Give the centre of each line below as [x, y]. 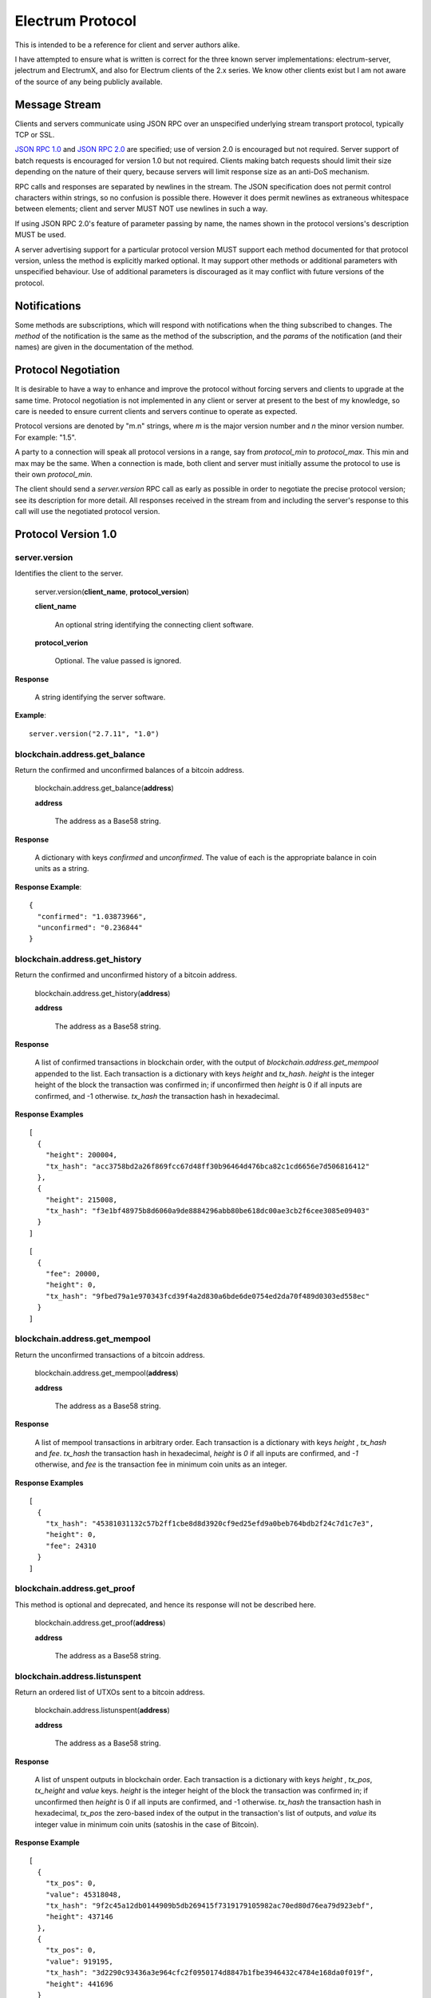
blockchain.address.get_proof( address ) [100, 1623]
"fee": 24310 [71, 1546]
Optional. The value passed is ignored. [118, 661]
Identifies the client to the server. [69, 573]
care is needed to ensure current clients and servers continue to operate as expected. [156, 412]
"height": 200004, [81, 1155]
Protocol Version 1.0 [66, 534]
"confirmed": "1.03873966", [92, 916]
